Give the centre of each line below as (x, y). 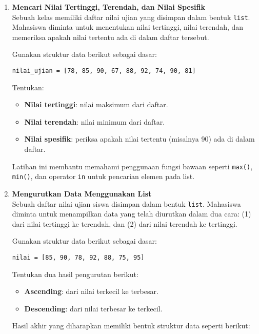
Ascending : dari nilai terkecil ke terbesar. (91, 291)
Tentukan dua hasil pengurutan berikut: (75, 274)
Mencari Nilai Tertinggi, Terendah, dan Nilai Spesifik (108, 7)
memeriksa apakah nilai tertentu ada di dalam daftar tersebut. (111, 37)
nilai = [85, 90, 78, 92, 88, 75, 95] (78, 258)
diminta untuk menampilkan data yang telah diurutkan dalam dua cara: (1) (132, 214)
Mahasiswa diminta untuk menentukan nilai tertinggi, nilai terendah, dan (128, 27)
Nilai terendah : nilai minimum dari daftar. (95, 121)
